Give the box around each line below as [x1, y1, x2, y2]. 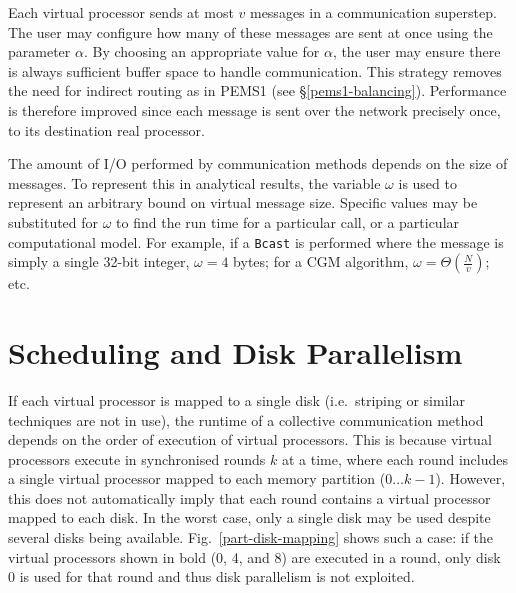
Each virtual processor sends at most [8, 2, 234, 22]
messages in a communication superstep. [249, 2, 497, 22]
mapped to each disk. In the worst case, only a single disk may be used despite [8, 507, 491, 528]
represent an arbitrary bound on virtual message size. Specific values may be [8, 192, 478, 213]
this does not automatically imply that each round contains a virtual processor [8, 487, 491, 508]
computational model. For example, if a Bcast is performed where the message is [8, 231, 504, 252]
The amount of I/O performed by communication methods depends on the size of [8, 153, 508, 174]
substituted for [8, 211, 99, 232]
